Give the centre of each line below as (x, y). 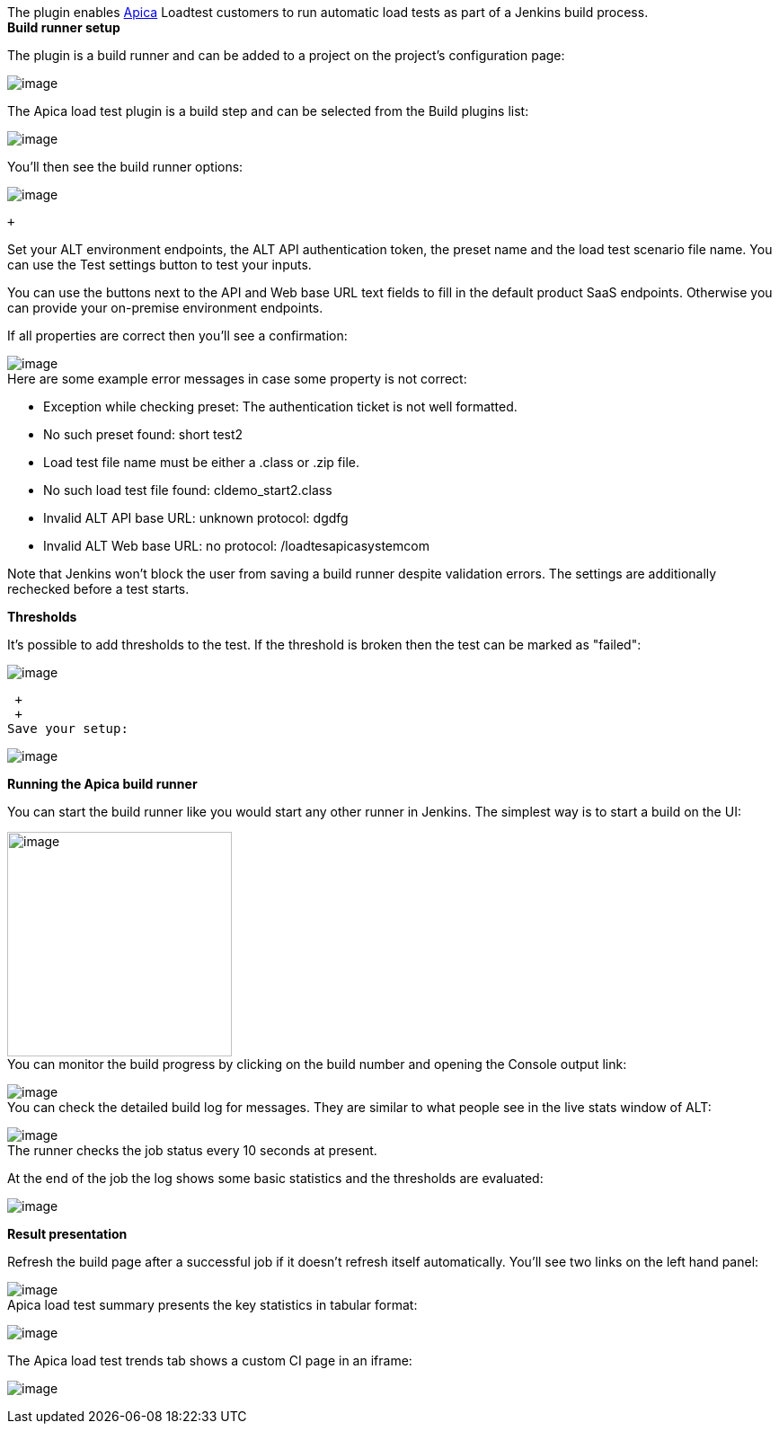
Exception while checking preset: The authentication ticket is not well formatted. (280, 406)
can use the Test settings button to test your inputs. (159, 265)
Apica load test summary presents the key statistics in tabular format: (212, 1305)
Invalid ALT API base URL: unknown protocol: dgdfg (196, 518)
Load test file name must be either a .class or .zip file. (202, 462)
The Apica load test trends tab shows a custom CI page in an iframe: (210, 1360)
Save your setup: (68, 729)
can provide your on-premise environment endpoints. (165, 308)
